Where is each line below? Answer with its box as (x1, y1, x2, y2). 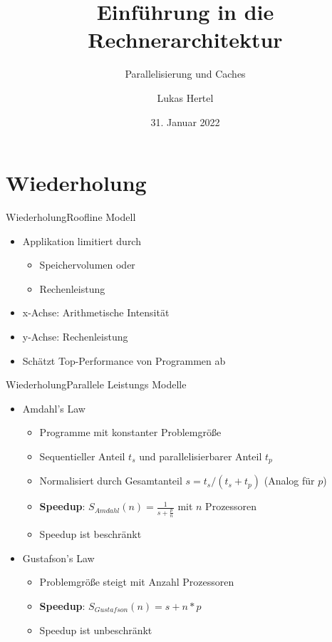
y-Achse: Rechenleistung (22, 329, 128, 343)
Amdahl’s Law (22, 400, 85, 415)
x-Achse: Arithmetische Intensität (22, 305, 170, 320)
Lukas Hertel (157, 90, 214, 105)
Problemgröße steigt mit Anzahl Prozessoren (39, 574, 234, 589)
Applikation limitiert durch (22, 233, 141, 248)
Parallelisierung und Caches (125, 66, 246, 81)
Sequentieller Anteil (39, 448, 125, 463)
